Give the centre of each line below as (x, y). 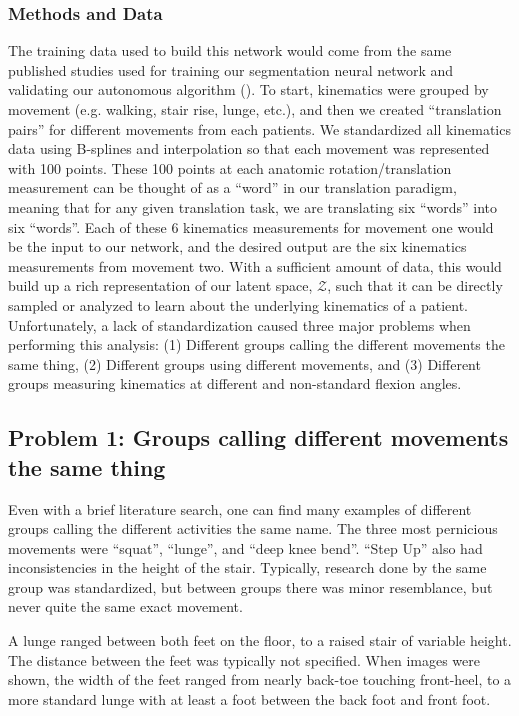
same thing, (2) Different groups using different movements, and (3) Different (244, 363)
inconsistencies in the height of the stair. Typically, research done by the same (247, 567)
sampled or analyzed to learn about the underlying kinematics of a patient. (238, 304)
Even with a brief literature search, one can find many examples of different (240, 508)
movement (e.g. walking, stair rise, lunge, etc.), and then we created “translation (255, 109)
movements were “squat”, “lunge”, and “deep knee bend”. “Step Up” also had (245, 547)
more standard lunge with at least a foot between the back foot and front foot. (249, 698)
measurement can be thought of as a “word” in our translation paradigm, (232, 187)
